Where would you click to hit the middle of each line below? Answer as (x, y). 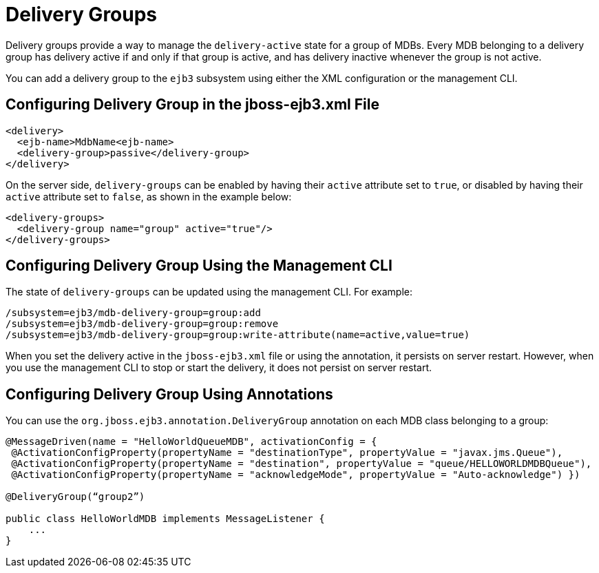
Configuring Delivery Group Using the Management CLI (199, 266)
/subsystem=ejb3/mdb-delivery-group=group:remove (142, 324)
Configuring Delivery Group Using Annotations (169, 394)
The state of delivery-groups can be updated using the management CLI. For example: (209, 292)
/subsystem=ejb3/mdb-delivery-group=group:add (133, 313)
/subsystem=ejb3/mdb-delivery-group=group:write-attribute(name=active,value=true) (238, 335)
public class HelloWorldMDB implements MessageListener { (165, 519)
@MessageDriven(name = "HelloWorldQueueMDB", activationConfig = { (191, 442)
